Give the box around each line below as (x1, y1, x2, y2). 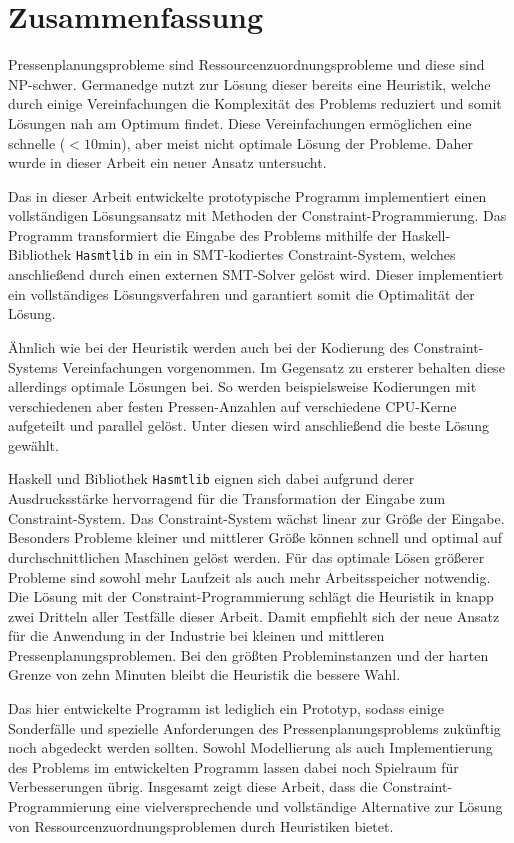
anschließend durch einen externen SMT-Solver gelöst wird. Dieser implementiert (8, 264, 504, 285)
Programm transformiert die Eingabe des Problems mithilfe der (8, 224, 397, 245)
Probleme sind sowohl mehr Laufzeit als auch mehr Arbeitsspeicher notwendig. (8, 566, 491, 587)
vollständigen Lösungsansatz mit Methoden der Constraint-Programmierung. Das (8, 205, 507, 226)
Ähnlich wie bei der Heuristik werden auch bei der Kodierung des (8, 336, 409, 357)
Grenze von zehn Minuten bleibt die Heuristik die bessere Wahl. (8, 664, 401, 685)
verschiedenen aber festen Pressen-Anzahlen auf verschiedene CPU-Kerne (8, 395, 457, 416)
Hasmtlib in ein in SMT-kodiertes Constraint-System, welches (75, 244, 456, 265)
